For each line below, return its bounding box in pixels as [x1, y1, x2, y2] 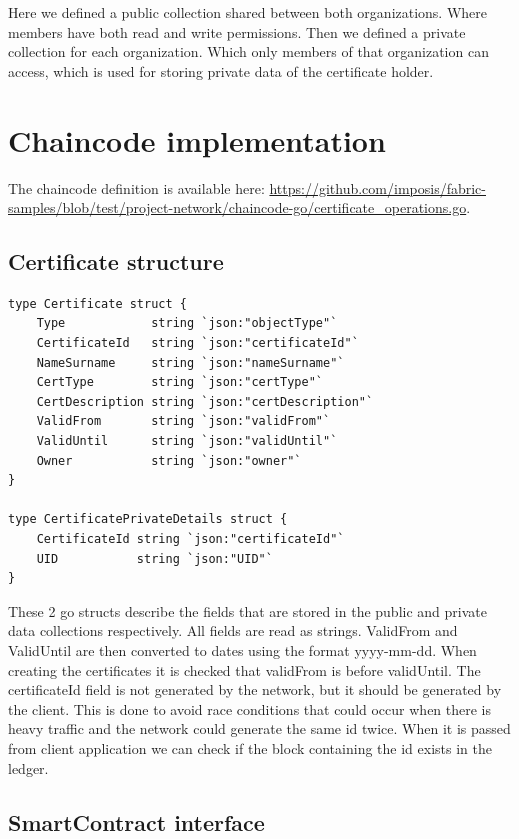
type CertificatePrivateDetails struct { [8, 512, 288, 527]
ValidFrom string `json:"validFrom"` [36, 414, 331, 429]
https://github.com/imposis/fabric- [269, 177, 486, 198]
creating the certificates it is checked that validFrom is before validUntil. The [8, 659, 481, 680]
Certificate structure [8, 246, 224, 277]
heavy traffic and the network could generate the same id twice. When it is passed [8, 718, 511, 739]
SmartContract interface [8, 806, 265, 837]
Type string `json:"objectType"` [36, 316, 338, 331]
